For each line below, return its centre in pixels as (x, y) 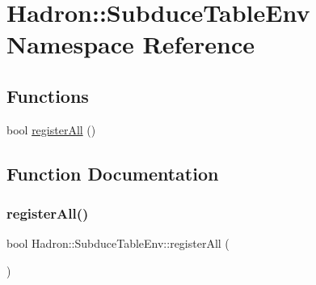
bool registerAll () (51, 129)
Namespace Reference (131, 44)
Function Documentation (113, 173)
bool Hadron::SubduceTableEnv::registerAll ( (118, 243)
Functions (48, 95)
